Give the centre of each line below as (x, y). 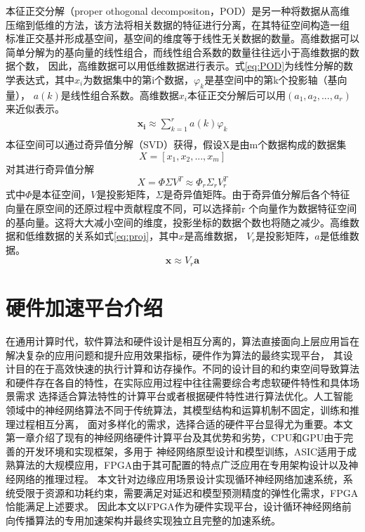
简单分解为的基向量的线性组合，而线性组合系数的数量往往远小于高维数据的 (178, 52)
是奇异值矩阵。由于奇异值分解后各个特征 (257, 194)
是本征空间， (61, 194)
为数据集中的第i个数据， (139, 79)
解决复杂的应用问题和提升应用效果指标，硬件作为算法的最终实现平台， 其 (174, 355)
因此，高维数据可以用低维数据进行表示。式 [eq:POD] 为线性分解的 (196, 66)
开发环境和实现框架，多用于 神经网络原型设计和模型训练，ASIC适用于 (186, 451)
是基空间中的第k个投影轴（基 (271, 79)
